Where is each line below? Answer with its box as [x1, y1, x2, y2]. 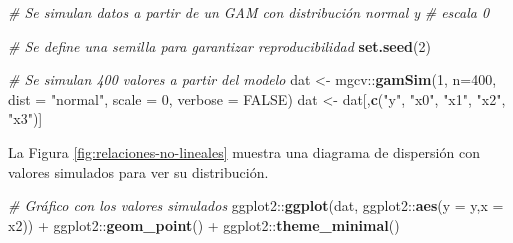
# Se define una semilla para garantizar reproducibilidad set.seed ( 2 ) [8, 35, 431, 56]
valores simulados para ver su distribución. [8, 161, 269, 182]
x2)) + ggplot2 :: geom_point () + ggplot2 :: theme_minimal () [8, 214, 400, 235]
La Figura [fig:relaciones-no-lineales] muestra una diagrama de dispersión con [8, 141, 480, 162]
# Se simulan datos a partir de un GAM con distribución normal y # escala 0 [8, 2, 490, 22]
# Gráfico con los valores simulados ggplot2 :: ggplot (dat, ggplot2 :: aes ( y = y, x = [8, 195, 504, 216]
